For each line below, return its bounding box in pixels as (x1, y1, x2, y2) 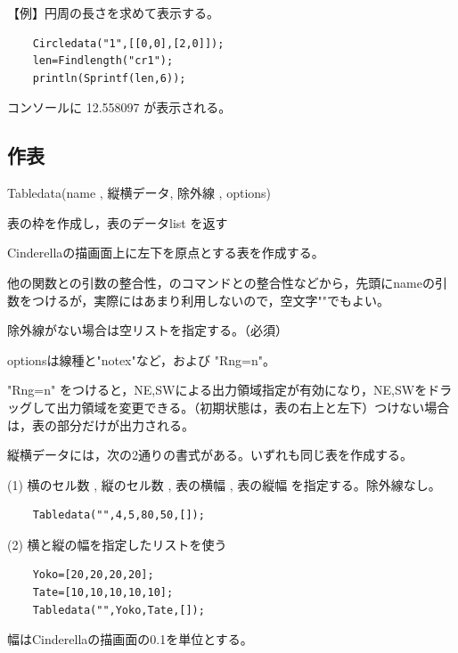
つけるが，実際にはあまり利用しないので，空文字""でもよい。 (31, 290, 390, 309)
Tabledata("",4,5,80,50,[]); (32, 509, 205, 522)
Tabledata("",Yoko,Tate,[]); (32, 603, 205, 616)
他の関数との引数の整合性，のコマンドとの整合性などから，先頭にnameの (7, 273, 435, 291)
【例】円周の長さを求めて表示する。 (7, 4, 219, 21)
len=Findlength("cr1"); (32, 54, 174, 68)
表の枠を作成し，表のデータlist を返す (7, 213, 228, 232)
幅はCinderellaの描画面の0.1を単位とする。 (7, 630, 253, 649)
